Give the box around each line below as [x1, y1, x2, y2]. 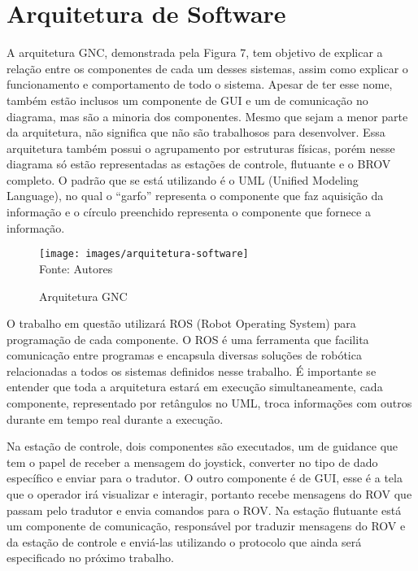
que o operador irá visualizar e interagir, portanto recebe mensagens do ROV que [7, 486, 412, 503]
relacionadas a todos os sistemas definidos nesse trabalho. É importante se [7, 362, 377, 379]
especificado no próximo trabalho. [7, 549, 174, 566]
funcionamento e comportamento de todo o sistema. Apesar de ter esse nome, [7, 76, 393, 93]
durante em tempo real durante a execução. [7, 410, 224, 427]
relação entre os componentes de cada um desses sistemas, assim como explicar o [7, 59, 408, 76]
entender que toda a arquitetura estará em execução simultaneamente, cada [7, 378, 383, 395]
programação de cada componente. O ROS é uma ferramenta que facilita [7, 330, 369, 347]
